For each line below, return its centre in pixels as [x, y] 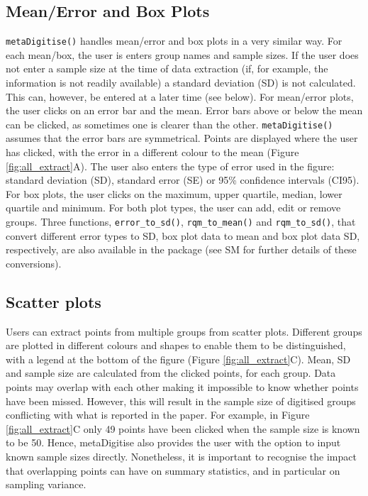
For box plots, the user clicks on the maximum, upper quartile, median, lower [174, 193]
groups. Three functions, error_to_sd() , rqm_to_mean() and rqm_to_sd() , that [181, 222]
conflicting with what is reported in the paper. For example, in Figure [158, 415]
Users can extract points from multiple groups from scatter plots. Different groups [184, 331]
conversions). [34, 263]
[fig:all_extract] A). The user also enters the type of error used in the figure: [170, 166]
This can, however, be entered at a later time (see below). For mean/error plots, [180, 96]
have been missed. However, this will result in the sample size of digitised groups [181, 401]
